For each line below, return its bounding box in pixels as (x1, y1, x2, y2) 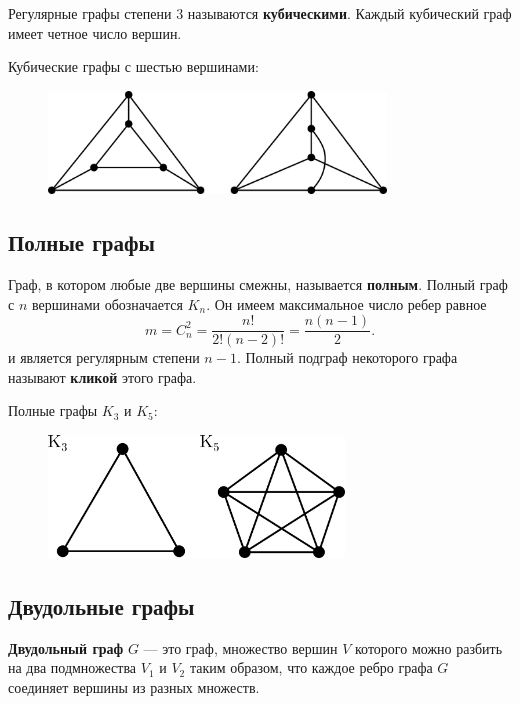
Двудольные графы (8, 590, 195, 621)
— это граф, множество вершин (143, 637, 338, 658)
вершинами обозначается (31, 293, 183, 314)
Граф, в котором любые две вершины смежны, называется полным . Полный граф (8, 273, 508, 294)
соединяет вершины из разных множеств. (8, 676, 260, 697)
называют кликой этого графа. (8, 366, 197, 387)
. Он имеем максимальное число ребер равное (206, 293, 487, 314)
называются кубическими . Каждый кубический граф (187, 3, 512, 23)
